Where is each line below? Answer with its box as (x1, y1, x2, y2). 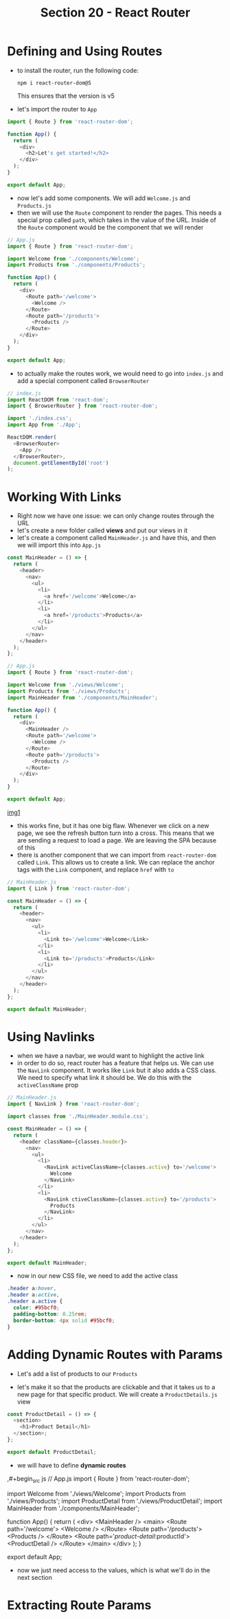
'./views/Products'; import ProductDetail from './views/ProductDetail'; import (7, 1497, 222, 1505)
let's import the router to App (16, 105, 97, 113)
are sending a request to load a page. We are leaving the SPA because (16, 836, 217, 844)
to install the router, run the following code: (16, 66, 139, 74)
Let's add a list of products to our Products (16, 1369, 138, 1378)
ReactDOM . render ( (7, 434, 57, 441)
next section (16, 1573, 53, 1581)
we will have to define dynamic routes (16, 1461, 126, 1469)
